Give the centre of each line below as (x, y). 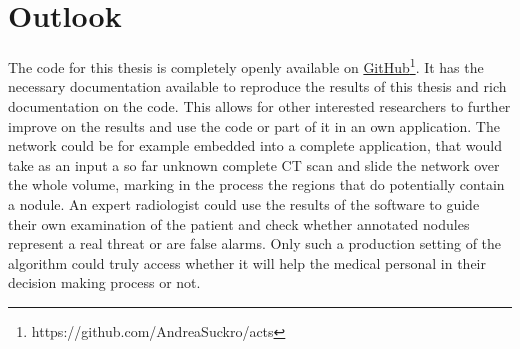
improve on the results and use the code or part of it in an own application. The (254, 125)
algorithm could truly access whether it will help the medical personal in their (247, 262)
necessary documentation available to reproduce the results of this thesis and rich (257, 86)
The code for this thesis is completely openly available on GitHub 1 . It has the (246, 65)
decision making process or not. (104, 282)
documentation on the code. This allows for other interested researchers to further (259, 105)
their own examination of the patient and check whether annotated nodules (239, 223)
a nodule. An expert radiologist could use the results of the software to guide (244, 203)
